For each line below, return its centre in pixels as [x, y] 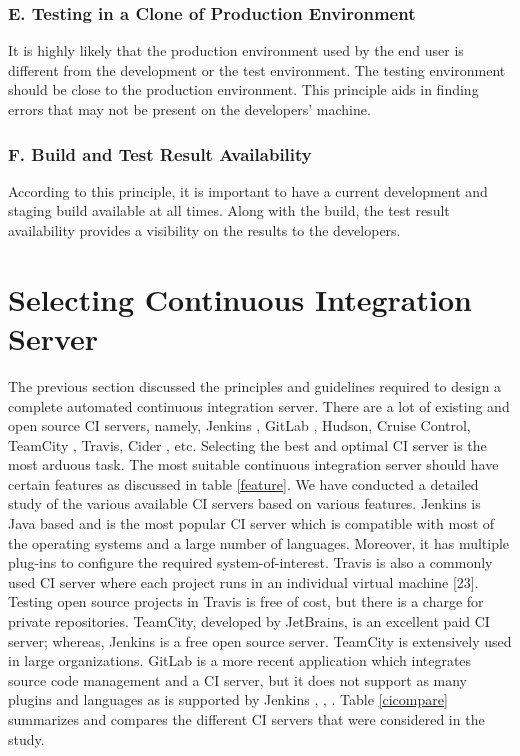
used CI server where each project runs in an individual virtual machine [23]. [243, 581]
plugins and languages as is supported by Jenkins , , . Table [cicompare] [228, 699]
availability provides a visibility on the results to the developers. [204, 230]
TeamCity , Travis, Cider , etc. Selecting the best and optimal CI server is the [247, 444]
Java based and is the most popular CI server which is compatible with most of [251, 523]
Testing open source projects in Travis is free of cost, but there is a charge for [246, 601]
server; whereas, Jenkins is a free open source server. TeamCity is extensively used [260, 640]
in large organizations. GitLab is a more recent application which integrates [240, 660]
